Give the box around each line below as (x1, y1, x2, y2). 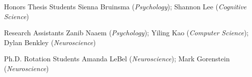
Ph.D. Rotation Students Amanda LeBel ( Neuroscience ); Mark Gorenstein (4, 53, 230, 64)
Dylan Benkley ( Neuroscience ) (4, 37, 96, 47)
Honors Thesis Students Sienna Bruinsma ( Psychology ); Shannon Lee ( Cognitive (4, 1, 247, 11)
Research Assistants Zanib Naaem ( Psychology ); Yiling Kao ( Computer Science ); (4, 27, 249, 38)
